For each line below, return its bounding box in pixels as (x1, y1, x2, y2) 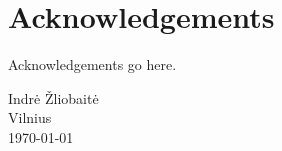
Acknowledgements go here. (8, 54, 177, 75)
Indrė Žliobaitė (8, 87, 99, 108)
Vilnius (8, 107, 52, 128)
